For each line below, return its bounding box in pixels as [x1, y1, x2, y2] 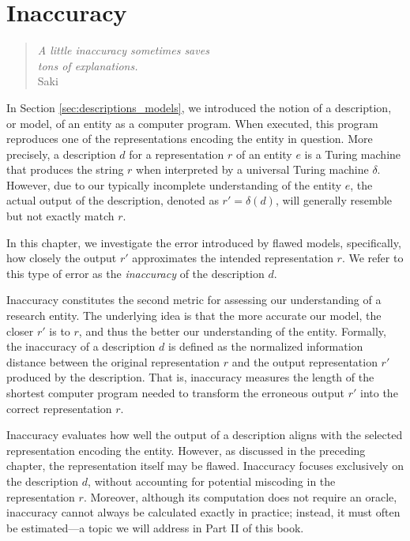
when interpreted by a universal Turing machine [136, 161, 369, 178]
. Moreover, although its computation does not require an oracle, [83, 488, 397, 505]
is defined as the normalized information [167, 338, 363, 355]
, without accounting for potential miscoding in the [88, 472, 336, 489]
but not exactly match [6, 208, 115, 224]
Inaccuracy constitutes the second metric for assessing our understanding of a [6, 291, 382, 308]
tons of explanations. [37, 57, 138, 73]
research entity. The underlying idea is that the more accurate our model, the [6, 307, 382, 324]
